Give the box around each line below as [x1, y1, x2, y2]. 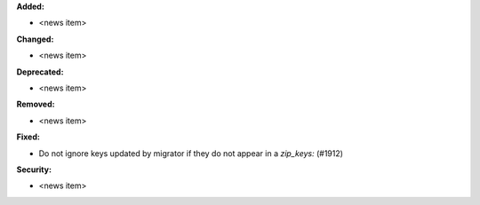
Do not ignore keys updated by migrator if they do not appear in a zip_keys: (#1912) [38, 147, 344, 159]
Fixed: [16, 131, 40, 142]
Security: [16, 164, 52, 175]
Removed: [16, 99, 55, 110]
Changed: [16, 34, 54, 44]
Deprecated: [16, 67, 64, 77]
